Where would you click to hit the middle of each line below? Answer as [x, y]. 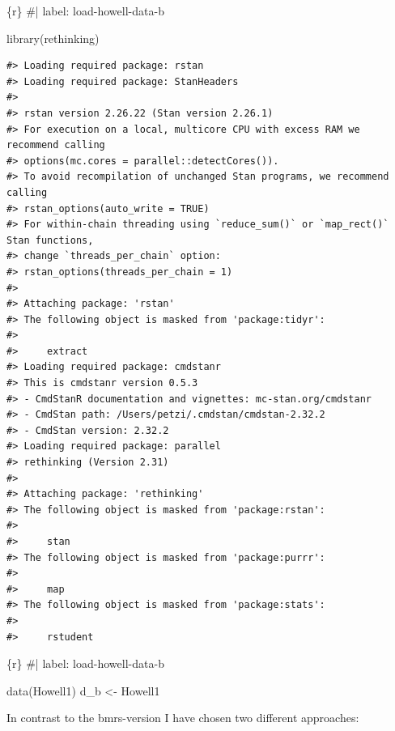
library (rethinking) [53, 38]
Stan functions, [50, 240]
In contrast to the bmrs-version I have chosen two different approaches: [183, 718]
